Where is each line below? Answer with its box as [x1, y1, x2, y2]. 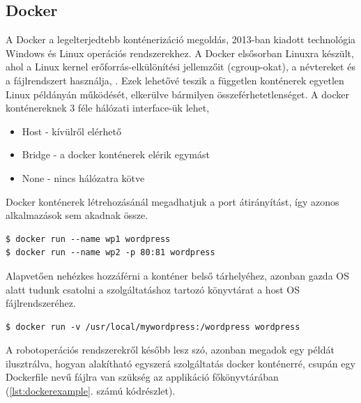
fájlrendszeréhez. [6, 296, 76, 310]
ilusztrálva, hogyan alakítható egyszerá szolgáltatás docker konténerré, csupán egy [6, 356, 355, 370]
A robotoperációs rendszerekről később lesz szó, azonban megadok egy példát [6, 342, 335, 357]
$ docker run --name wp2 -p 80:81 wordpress [6, 248, 215, 258]
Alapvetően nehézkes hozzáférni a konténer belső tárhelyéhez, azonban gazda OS [6, 268, 349, 282]
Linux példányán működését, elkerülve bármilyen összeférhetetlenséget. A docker [6, 86, 349, 101]
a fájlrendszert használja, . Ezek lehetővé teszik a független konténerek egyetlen [6, 73, 344, 87]
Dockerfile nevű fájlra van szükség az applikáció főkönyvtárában [6, 370, 279, 384]
